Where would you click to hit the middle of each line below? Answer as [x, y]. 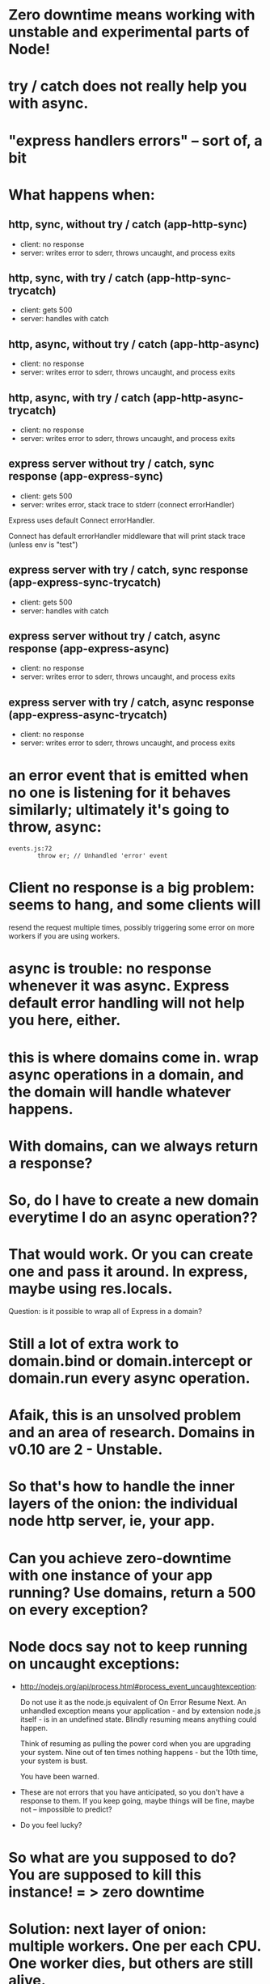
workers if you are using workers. [64, 936]
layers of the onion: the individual [123, 1504]
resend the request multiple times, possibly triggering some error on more [131, 927]
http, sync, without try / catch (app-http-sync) [128, 225]
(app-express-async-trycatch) [88, 715]
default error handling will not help [127, 1003]
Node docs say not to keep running [128, 1646]
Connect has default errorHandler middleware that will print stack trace [127, 536]
